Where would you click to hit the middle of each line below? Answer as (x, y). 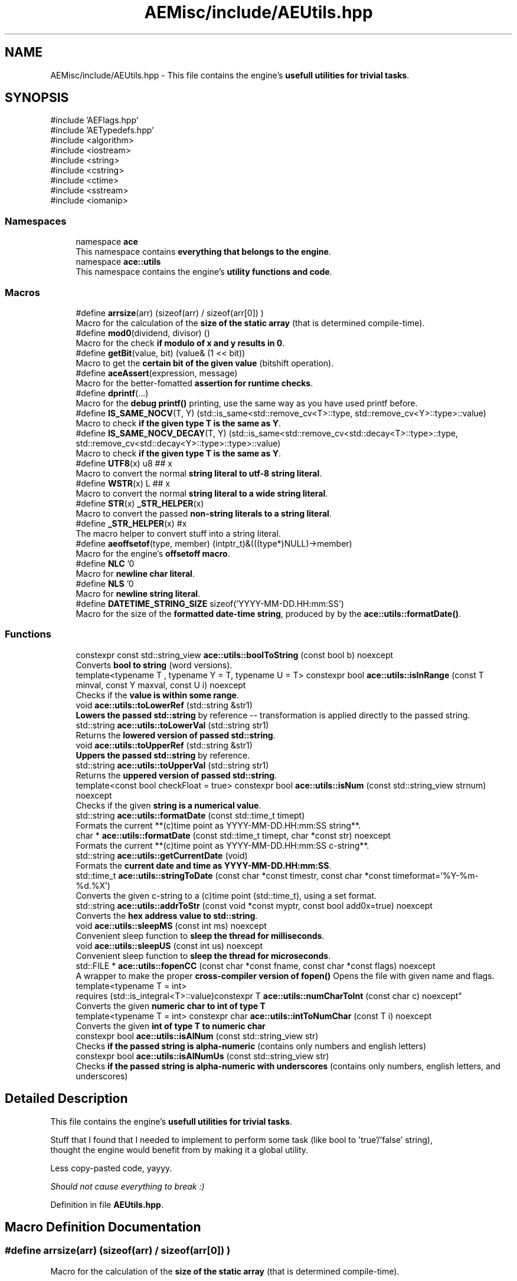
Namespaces (36, 221)
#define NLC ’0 (105, 563)
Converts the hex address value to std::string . (167, 915)
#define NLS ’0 (105, 583)
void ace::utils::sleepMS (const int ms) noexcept (171, 925)
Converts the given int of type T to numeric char (171, 1026)
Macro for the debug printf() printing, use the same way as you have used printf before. (247, 403)
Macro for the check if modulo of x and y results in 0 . (180, 343)
